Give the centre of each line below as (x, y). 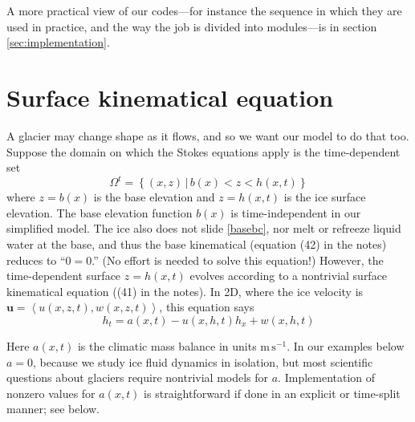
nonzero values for (51, 393)
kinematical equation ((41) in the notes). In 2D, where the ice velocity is (185, 291)
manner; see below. (53, 409)
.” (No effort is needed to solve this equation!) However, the (238, 260)
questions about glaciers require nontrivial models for (138, 377)
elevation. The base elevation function (100, 212)
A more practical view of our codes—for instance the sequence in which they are (204, 10)
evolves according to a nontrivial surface (289, 276)
